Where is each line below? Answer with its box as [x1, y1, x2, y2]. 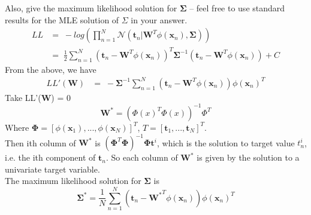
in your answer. [131, 13, 188, 26]
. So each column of [105, 151, 178, 164]
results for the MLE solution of [5, 13, 119, 26]
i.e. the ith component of [5, 151, 96, 164]
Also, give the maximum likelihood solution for [5, 2, 177, 14]
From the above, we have [5, 63, 96, 75]
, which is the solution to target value [157, 136, 295, 149]
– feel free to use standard [189, 2, 285, 14]
